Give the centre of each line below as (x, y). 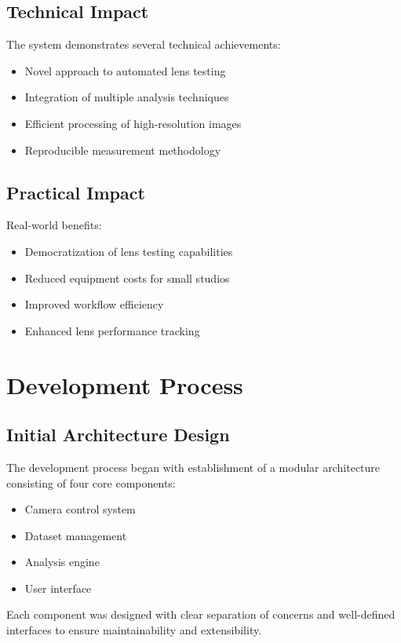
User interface (58, 588)
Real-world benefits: (54, 225)
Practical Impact (76, 192)
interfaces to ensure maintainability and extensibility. (134, 630)
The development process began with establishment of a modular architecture (193, 467)
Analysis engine (62, 562)
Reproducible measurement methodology (123, 150)
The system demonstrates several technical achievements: (144, 44)
